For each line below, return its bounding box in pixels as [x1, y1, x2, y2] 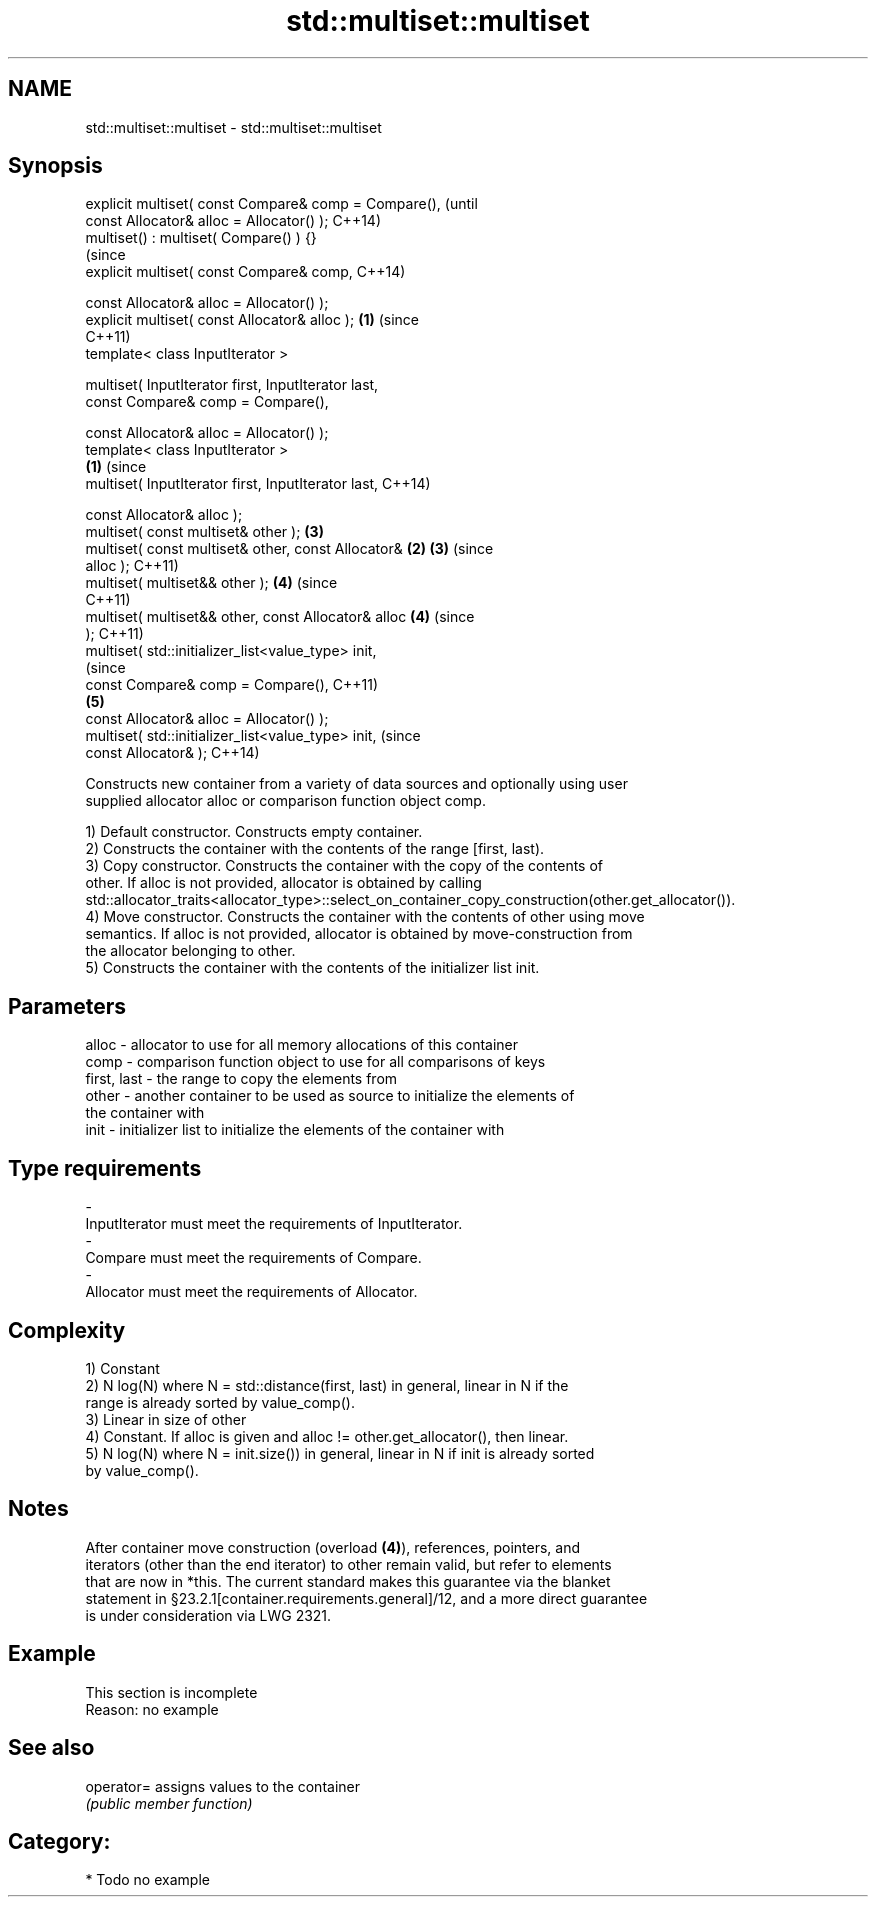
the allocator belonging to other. [85, 942, 296, 960]
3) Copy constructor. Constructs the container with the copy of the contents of [85, 857, 603, 875]
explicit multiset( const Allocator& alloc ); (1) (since [85, 311, 419, 329]
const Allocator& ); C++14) [85, 744, 260, 762]
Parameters [8, 993, 126, 1019]
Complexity [8, 1317, 126, 1343]
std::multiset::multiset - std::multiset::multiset [85, 118, 382, 136]
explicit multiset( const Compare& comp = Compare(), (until [85, 195, 478, 213]
